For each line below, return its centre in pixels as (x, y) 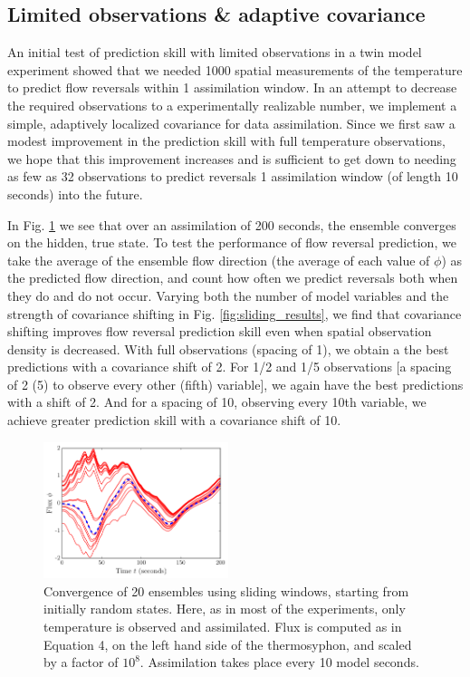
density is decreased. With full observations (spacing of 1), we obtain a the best (228, 348)
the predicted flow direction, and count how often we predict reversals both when (233, 278)
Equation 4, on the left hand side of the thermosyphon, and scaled (228, 644)
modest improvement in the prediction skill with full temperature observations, (226, 141)
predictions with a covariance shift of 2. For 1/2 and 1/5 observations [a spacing (230, 367)
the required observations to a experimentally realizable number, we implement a (232, 105)
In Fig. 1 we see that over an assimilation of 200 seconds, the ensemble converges (232, 224)
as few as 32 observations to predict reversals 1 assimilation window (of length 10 (233, 176)
